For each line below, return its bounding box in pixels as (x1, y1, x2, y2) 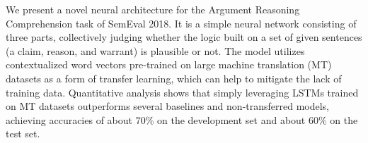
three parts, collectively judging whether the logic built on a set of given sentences (6, 30, 362, 44)
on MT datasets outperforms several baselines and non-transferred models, (6, 99, 330, 113)
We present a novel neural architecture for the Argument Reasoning (6, 2, 300, 16)
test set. (6, 126, 40, 141)
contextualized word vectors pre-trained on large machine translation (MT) (6, 57, 332, 72)
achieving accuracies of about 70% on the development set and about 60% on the (6, 112, 358, 127)
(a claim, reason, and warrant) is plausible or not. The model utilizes (6, 43, 305, 58)
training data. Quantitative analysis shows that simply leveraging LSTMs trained (6, 85, 359, 99)
